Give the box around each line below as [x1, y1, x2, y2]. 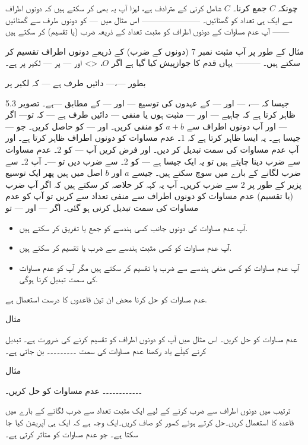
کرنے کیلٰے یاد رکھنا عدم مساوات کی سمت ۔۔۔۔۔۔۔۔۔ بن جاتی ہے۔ [5, 344, 207, 356]
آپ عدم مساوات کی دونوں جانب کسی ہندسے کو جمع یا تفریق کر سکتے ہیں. [19, 221, 248, 233]
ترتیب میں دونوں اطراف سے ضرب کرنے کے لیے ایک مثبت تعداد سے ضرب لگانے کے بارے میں [5, 404, 291, 416]
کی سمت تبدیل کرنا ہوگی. [19, 273, 98, 285]
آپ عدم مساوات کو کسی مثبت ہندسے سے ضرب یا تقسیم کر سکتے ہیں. [19, 241, 232, 254]
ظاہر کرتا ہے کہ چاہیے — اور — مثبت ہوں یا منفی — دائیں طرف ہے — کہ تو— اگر [5, 108, 296, 121]
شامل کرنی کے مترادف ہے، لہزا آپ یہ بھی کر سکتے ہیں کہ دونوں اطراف [5, 2, 222, 14]
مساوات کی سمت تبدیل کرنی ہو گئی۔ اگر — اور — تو [5, 201, 199, 213]
